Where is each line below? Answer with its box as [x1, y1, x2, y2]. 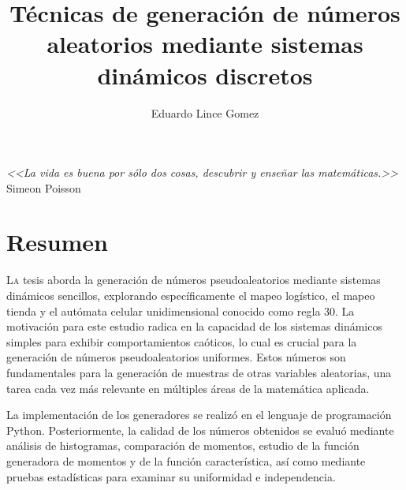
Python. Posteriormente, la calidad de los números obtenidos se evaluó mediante [6, 421, 394, 438]
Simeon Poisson [6, 179, 81, 196]
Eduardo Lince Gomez [151, 104, 259, 121]
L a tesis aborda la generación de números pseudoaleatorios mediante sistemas [6, 271, 381, 288]
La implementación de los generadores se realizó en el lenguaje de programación [6, 406, 392, 423]
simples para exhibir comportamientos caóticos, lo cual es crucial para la [6, 333, 357, 350]
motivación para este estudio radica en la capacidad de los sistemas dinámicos [6, 318, 382, 335]
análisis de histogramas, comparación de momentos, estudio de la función [6, 437, 359, 454]
